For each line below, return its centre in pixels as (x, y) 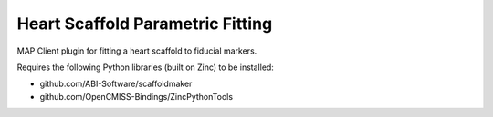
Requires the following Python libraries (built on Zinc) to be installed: (145, 67)
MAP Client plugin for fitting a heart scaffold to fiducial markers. (137, 51)
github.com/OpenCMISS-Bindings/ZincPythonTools (136, 96)
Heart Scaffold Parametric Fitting (145, 24)
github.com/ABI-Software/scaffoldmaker (116, 84)
